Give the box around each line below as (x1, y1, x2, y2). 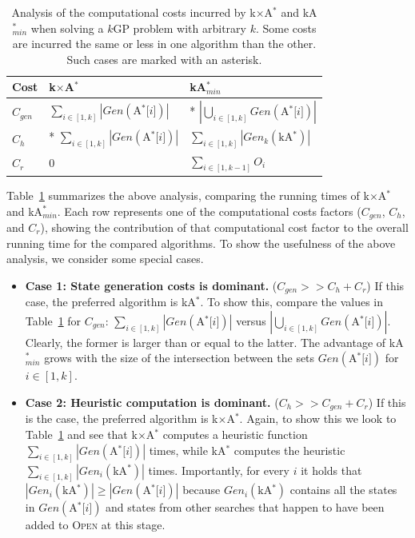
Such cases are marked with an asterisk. (66, 50, 262, 67)
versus (236, 312, 266, 329)
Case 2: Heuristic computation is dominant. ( (25, 394, 279, 410)
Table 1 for (25, 312, 82, 329)
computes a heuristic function (162, 426, 308, 443)
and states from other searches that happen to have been (106, 499, 385, 516)
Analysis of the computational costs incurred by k (11, 4, 256, 20)
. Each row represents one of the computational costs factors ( (57, 202, 361, 219)
